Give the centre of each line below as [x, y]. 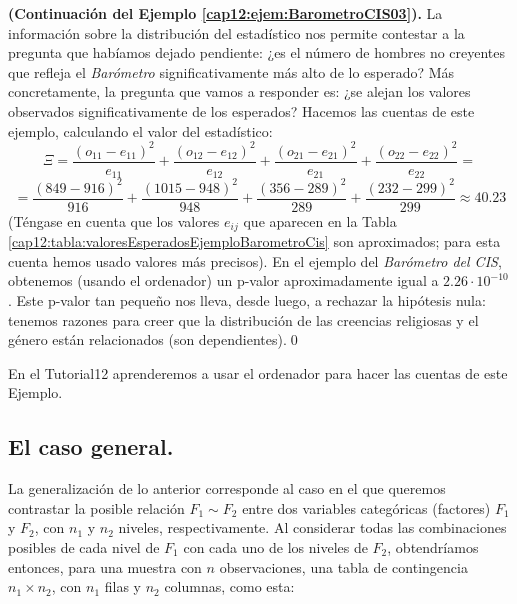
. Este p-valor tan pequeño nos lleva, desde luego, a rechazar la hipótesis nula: [247, 299]
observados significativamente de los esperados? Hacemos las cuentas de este [241, 110]
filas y [122, 586]
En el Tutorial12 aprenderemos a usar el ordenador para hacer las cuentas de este [258, 372]
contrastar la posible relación [96, 507]
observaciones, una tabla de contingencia [343, 566]
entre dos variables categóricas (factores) [366, 507]
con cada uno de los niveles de [275, 546]
